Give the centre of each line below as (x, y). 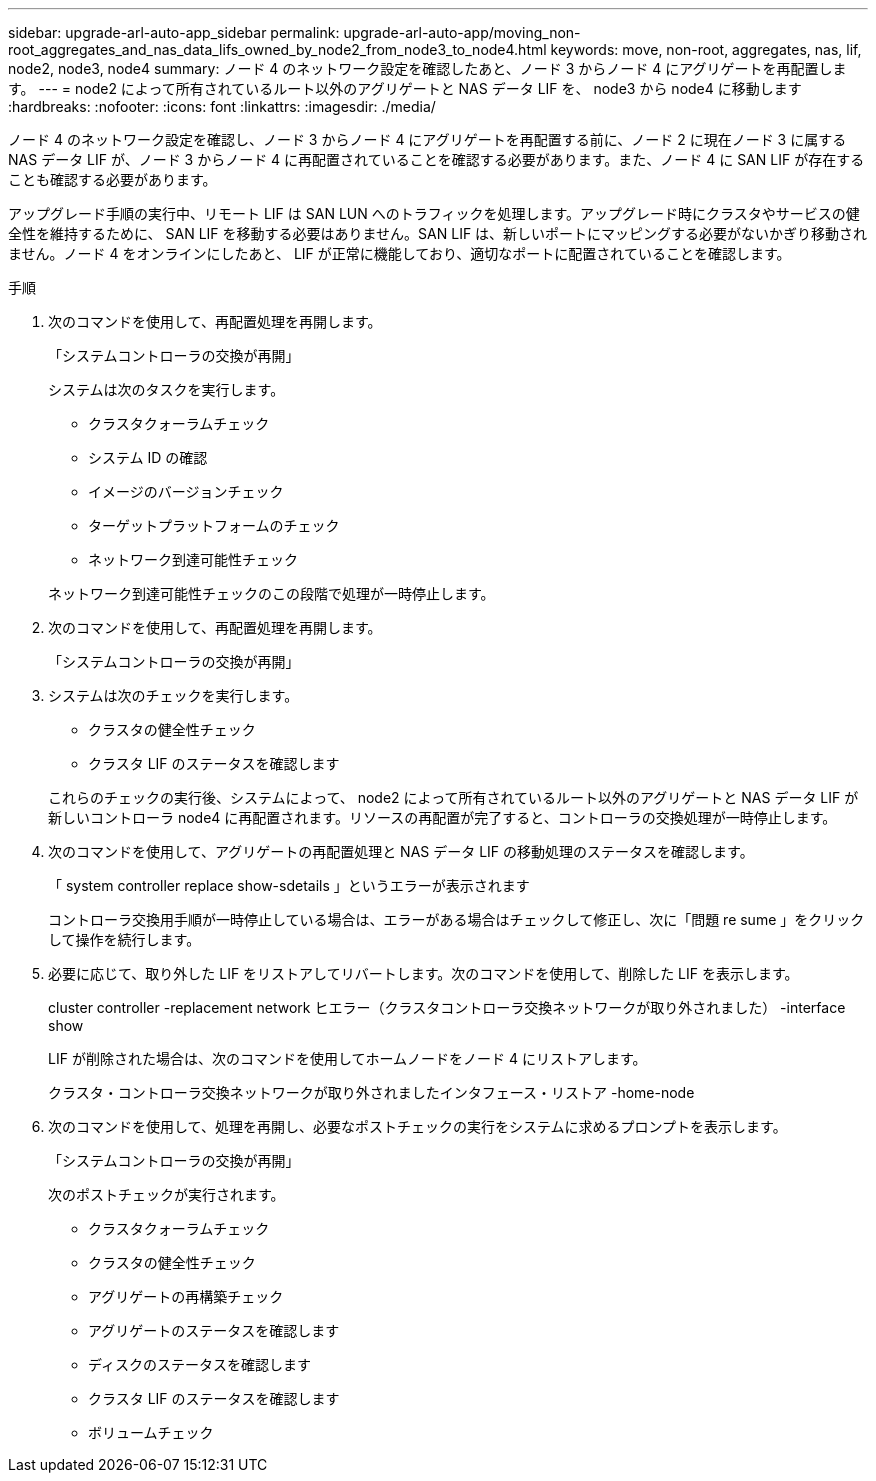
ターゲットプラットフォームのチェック (214, 525)
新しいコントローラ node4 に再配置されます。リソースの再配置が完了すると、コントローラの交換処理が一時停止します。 (442, 817)
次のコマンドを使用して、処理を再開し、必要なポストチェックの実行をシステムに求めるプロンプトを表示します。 (417, 1126)
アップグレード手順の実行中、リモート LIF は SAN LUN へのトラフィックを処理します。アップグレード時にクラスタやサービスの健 (434, 213)
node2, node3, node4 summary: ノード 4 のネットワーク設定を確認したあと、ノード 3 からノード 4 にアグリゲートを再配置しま (427, 68)
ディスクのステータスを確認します (200, 1364)
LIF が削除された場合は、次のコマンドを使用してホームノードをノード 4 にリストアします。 (347, 1058)
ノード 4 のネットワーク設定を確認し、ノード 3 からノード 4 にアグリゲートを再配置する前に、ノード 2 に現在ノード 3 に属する (427, 139)
